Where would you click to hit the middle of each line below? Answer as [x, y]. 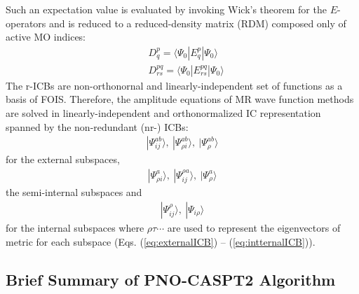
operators [26, 23]
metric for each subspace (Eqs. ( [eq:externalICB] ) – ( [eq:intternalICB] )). [161, 241]
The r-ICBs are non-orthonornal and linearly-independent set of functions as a [174, 85]
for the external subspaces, [63, 159]
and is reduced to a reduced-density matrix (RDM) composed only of [197, 23]
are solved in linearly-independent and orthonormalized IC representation [163, 113]
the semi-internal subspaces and [74, 192]
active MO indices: [46, 37]
